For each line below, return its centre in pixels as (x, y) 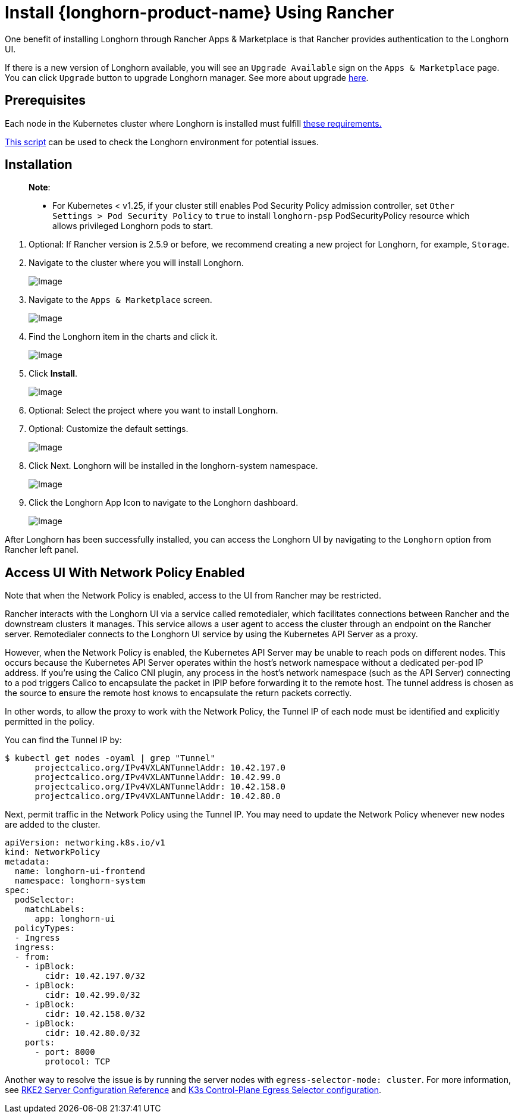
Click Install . (53, 374)
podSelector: (45, 900)
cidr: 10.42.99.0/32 (92, 995)
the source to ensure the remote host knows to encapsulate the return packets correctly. (178, 693)
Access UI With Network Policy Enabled (125, 572)
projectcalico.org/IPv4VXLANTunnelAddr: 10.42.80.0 (158, 796)
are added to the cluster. (53, 825)
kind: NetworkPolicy (53, 852)
